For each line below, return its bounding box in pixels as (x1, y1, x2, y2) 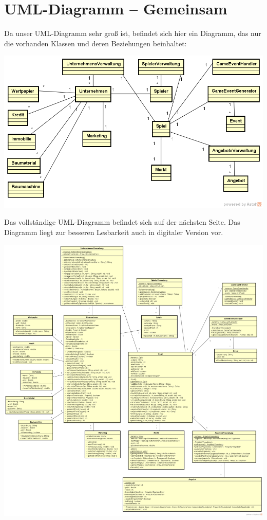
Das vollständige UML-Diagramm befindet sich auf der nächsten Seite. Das (4, 217, 240, 227)
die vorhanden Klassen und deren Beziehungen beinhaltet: (4, 38, 187, 48)
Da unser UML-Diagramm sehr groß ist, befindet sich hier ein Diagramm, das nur (4, 28, 261, 39)
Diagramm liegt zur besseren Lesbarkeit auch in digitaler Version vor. (4, 226, 223, 237)
